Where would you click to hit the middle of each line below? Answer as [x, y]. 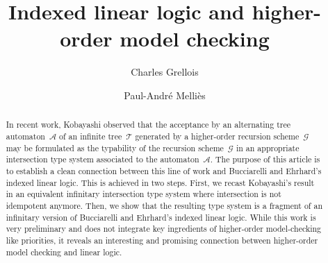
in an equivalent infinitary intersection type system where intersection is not [143, 194]
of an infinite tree [91, 136]
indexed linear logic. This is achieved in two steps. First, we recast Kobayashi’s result [160, 182]
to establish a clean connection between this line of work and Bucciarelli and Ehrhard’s [164, 170]
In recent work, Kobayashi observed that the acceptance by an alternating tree [148, 125]
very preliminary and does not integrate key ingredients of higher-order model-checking [164, 229]
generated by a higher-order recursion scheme [217, 136]
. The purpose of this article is [265, 159]
